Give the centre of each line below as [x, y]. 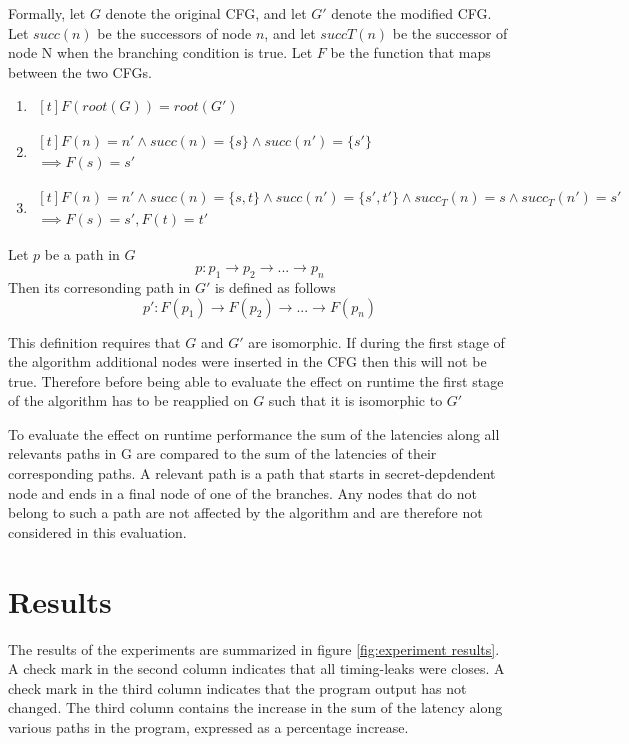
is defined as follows [275, 286]
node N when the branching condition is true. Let [160, 52]
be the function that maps [410, 52]
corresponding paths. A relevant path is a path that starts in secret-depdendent [252, 473]
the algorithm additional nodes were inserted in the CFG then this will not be [247, 361]
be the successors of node [174, 32]
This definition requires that [94, 341]
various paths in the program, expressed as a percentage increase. [208, 726]
